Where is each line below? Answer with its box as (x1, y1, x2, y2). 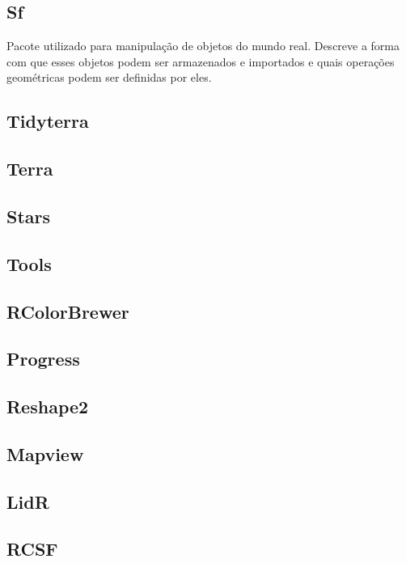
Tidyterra (6, 108, 89, 133)
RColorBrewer (6, 298, 129, 324)
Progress (6, 346, 80, 371)
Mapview (6, 441, 84, 466)
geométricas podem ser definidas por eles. (6, 69, 212, 86)
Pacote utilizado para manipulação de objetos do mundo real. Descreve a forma (6, 37, 400, 54)
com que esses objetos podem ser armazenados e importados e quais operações (6, 53, 395, 70)
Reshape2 (6, 394, 89, 419)
